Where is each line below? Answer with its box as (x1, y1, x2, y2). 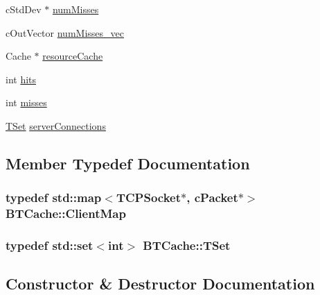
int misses (6, 95, 47, 110)
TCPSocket (116, 189, 181, 206)
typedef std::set (6, 237, 94, 254)
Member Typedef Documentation (6, 152, 250, 174)
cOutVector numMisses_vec (6, 25, 124, 40)
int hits (6, 71, 37, 86)
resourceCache (42, 49, 103, 63)
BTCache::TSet (143, 237, 231, 254)
